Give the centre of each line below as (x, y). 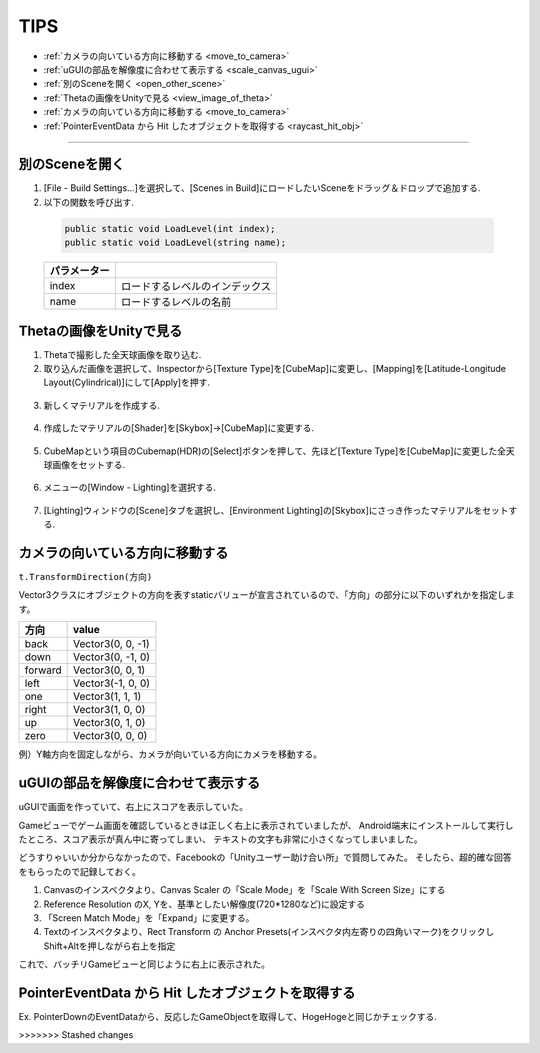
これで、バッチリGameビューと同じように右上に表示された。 (144, 964)
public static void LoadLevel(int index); (170, 228)
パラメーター (79, 271)
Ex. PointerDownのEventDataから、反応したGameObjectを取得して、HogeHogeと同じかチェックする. (227, 1016)
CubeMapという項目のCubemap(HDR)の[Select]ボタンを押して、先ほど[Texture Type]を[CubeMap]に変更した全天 (279, 451)
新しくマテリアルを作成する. (101, 405)
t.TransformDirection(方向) (85, 577)
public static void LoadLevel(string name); (175, 243)
